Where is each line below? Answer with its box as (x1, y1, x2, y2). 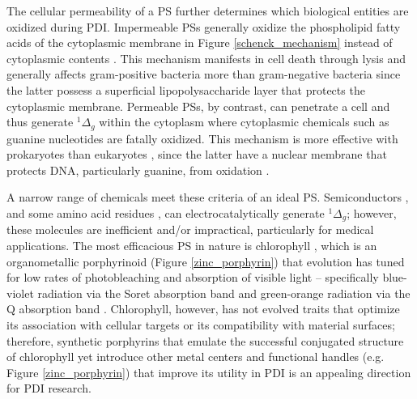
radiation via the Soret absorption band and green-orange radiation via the (37, 284, 411, 301)
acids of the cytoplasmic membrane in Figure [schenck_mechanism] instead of (6, 34, 393, 51)
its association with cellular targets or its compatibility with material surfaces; (6, 316, 395, 333)
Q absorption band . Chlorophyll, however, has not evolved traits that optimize (6, 300, 400, 317)
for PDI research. (6, 380, 91, 397)
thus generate (6, 113, 74, 130)
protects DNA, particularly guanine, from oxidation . (6, 161, 270, 178)
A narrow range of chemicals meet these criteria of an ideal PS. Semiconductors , (6, 189, 409, 206)
